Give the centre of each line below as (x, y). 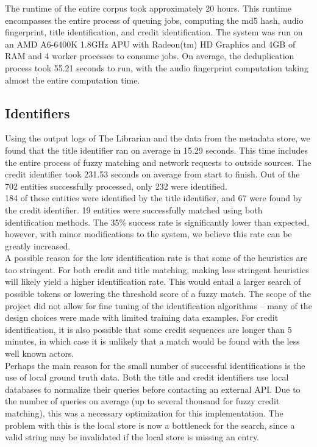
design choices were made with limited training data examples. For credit (142, 317)
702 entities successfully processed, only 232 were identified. (116, 186)
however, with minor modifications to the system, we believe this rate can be (148, 234)
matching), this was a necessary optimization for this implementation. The (144, 413)
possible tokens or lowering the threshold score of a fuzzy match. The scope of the (158, 294)
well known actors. (40, 353)
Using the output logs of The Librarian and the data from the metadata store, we (158, 138)
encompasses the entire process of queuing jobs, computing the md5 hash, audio (154, 20)
